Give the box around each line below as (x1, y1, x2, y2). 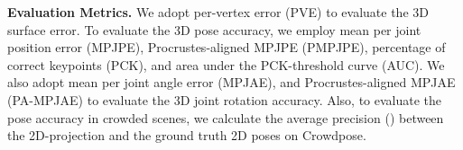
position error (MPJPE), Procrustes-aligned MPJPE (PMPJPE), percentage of (7, 38, 446, 57)
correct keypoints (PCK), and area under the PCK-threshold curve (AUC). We (7, 55, 445, 74)
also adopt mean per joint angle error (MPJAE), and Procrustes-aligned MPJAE (7, 73, 456, 92)
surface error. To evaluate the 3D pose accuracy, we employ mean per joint (7, 20, 421, 39)
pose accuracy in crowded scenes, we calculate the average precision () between (7, 108, 444, 127)
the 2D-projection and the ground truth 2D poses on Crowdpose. (7, 126, 366, 145)
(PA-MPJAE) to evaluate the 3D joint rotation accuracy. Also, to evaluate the (7, 90, 442, 109)
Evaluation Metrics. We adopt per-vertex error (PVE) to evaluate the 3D (7, 3, 429, 21)
